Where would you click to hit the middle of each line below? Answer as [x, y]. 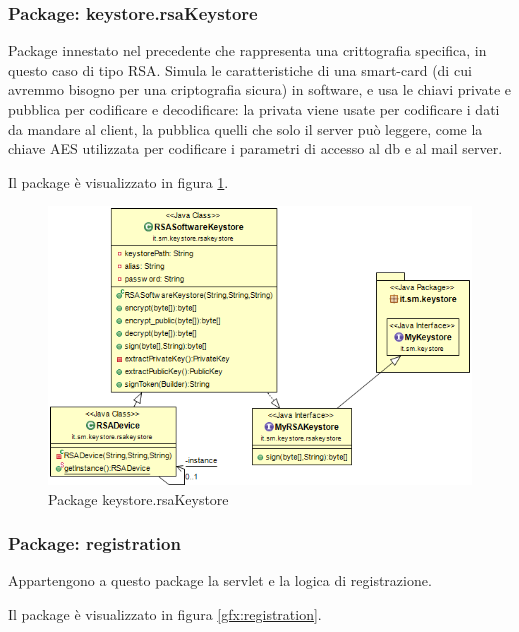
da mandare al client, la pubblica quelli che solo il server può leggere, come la [245, 128]
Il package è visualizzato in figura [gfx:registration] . [165, 614]
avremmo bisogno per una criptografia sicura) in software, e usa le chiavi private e [260, 89]
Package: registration [94, 543]
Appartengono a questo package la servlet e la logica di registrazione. [220, 580]
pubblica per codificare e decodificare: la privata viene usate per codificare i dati [254, 109]
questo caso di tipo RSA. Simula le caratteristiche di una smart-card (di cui [240, 69]
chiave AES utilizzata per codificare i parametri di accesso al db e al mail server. [255, 148]
